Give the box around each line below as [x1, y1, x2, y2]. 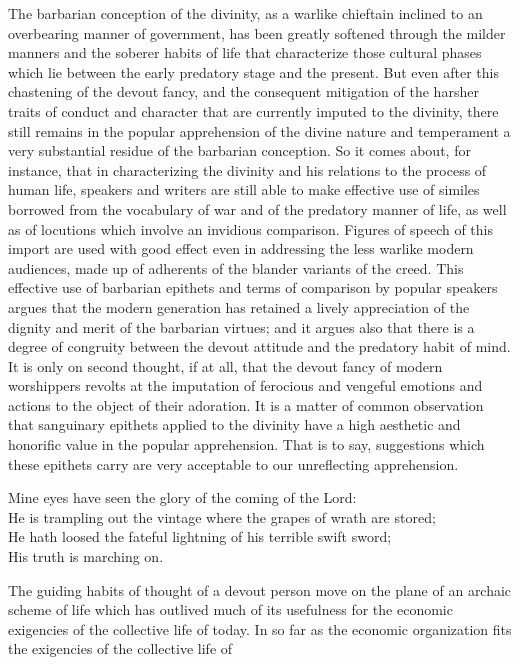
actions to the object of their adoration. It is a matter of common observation [8, 394, 484, 415]
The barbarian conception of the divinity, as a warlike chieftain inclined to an [8, 3, 483, 23]
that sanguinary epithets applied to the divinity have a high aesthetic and [8, 414, 461, 435]
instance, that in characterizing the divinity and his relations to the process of [8, 159, 487, 180]
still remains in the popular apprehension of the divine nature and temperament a [8, 120, 511, 141]
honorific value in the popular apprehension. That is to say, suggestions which [8, 434, 485, 455]
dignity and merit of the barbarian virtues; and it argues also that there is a [8, 316, 475, 337]
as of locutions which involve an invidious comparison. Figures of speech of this [8, 218, 493, 239]
